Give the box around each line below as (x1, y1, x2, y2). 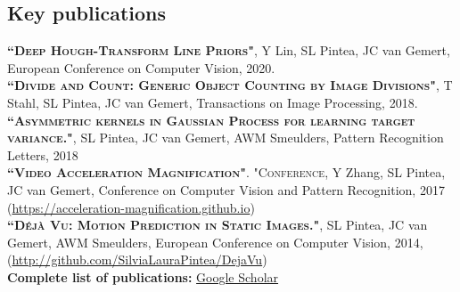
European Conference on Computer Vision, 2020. (7, 58, 275, 77)
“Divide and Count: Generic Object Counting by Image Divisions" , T (7, 76, 453, 94)
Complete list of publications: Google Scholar (7, 267, 279, 286)
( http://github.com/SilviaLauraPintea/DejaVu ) (7, 250, 267, 269)
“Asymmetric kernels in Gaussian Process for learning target (7, 110, 415, 129)
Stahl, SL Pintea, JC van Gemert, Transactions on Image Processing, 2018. (7, 93, 418, 111)
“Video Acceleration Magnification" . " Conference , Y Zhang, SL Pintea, (7, 163, 446, 182)
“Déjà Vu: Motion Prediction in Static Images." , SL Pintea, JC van (7, 215, 428, 234)
